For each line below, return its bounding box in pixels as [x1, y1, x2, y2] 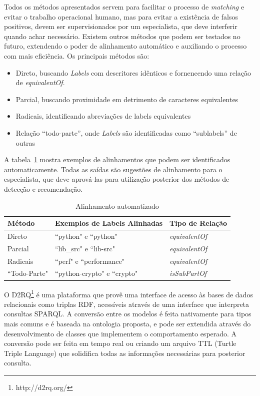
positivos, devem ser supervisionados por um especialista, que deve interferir [4, 21, 237, 32]
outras [15, 137, 35, 148]
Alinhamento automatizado [75, 200, 159, 211]
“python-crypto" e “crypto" [54, 268, 138, 278]
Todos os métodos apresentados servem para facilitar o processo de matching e [4, 2, 244, 12]
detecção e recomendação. [4, 183, 83, 194]
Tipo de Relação [169, 218, 227, 228]
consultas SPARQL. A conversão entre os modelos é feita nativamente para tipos [4, 308, 251, 319]
